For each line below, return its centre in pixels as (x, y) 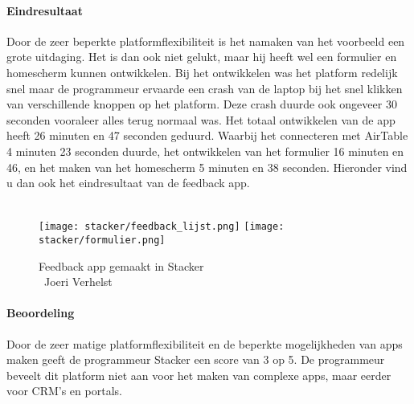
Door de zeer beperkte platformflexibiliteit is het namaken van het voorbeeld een (206, 41)
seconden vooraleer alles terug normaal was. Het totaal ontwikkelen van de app (201, 119)
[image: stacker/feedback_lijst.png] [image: (162, 227)
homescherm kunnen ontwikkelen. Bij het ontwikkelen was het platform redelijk (202, 72)
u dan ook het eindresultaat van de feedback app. (128, 183)
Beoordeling (41, 313)
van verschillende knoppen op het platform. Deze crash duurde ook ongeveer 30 (202, 104)
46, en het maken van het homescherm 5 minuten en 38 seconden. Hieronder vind (207, 167)
